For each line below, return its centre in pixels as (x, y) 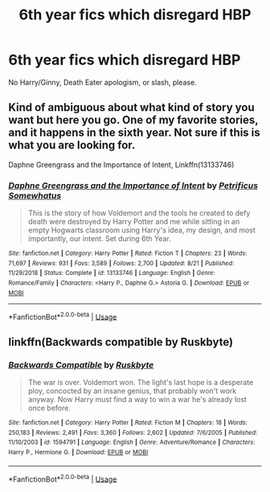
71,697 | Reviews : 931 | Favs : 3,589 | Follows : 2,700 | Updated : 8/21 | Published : (121, 263)
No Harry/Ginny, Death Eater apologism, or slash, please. (102, 82)
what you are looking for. (72, 145)
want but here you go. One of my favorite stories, (133, 120)
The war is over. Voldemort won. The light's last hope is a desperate (141, 383)
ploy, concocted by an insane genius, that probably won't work (132, 391)
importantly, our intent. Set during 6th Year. (99, 239)
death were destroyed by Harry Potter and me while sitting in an (134, 222)
